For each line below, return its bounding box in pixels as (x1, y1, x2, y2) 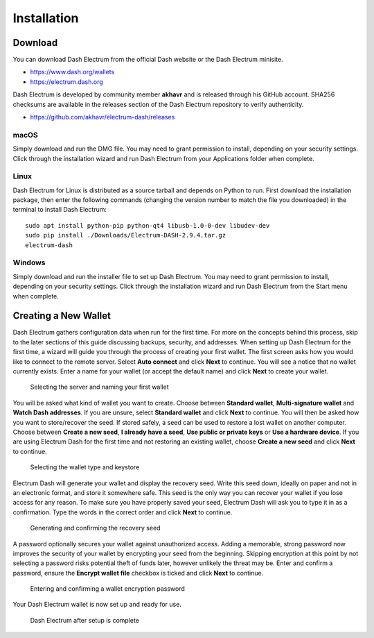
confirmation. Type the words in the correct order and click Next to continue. (12, 507, 233, 517)
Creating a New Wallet (12, 310, 111, 322)
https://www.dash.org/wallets (30, 68, 115, 76)
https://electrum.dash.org (30, 77, 103, 86)
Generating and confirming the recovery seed (30, 524, 161, 532)
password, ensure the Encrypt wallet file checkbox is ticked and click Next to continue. (12, 569, 264, 577)
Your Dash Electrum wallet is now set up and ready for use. (12, 601, 181, 609)
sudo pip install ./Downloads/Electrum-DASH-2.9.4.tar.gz (25, 231, 226, 240)
